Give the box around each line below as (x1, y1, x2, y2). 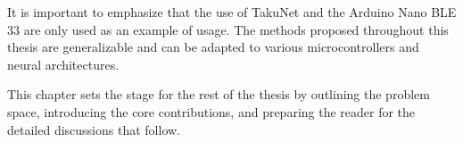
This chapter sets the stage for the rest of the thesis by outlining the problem (7, 85, 430, 104)
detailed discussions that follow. (7, 120, 180, 138)
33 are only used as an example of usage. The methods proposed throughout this (7, 20, 449, 38)
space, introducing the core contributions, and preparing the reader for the (7, 102, 416, 121)
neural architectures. (7, 54, 120, 73)
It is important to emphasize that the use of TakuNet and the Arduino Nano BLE (7, 3, 457, 21)
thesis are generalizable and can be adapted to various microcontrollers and (7, 38, 419, 56)
